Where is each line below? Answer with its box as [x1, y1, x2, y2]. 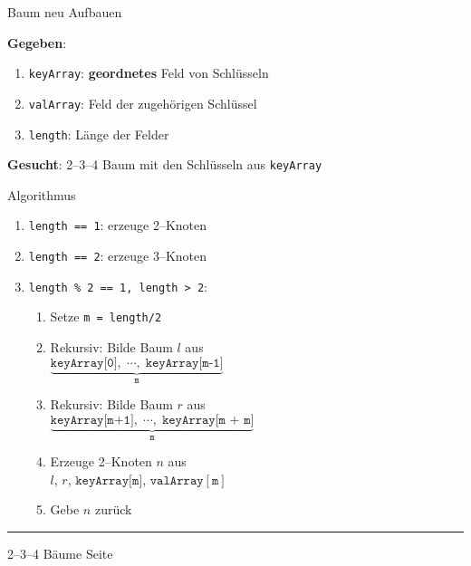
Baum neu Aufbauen [7, 3, 122, 21]
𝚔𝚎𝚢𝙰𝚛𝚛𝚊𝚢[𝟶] [50, 356, 118, 369]
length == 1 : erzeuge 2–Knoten [28, 216, 207, 235]
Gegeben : [7, 33, 67, 52]
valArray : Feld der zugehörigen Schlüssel [28, 93, 257, 112]
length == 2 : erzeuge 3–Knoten [28, 246, 207, 265]
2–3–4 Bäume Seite [7, 543, 113, 562]
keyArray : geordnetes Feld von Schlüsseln [28, 63, 269, 82]
